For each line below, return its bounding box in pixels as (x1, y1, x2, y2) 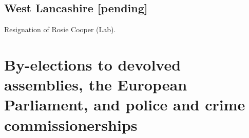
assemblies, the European (4, 74, 187, 95)
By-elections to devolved (4, 54, 181, 75)
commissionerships (4, 114, 138, 135)
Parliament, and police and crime (4, 94, 245, 115)
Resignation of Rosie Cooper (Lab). (4, 24, 116, 35)
